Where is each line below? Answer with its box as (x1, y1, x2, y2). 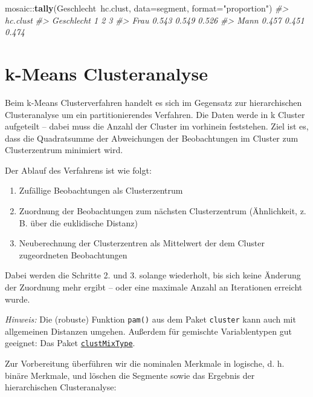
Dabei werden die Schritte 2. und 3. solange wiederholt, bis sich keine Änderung (5, 269, 301, 281)
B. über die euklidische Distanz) (19, 216, 138, 229)
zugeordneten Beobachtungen (19, 248, 127, 261)
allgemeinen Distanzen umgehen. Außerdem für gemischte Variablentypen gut (5, 324, 292, 337)
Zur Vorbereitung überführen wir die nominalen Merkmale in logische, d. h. (5, 357, 285, 370)
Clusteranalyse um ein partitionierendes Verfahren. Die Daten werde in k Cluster (5, 108, 305, 120)
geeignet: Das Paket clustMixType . (5, 336, 135, 349)
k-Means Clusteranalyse (5, 61, 208, 85)
